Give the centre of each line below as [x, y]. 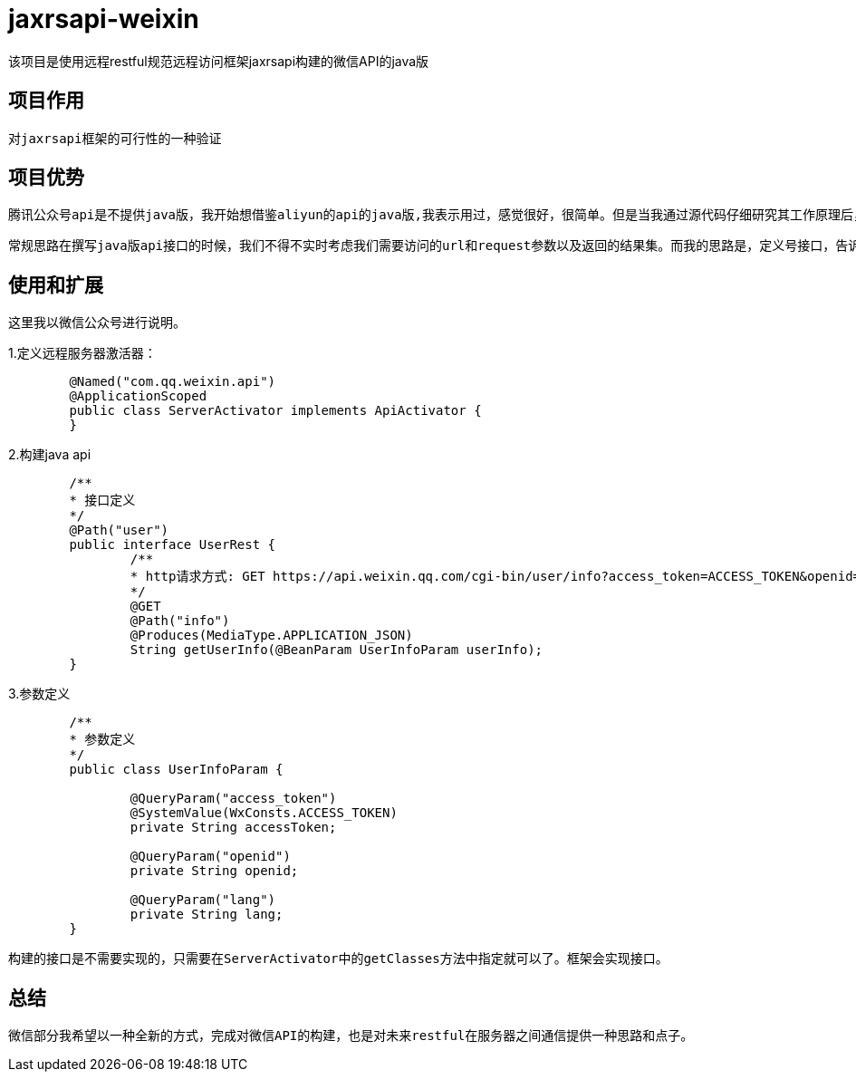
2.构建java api [50, 455]
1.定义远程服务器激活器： [82, 353]
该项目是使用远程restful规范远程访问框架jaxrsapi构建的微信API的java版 [219, 61]
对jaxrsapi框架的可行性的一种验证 [115, 138]
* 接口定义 [102, 501]
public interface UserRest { [173, 545]
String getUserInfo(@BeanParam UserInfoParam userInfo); [337, 650]
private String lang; [207, 915]
